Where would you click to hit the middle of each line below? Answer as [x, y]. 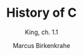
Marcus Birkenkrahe [41, 45]
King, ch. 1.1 [41, 32]
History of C [41, 13]
